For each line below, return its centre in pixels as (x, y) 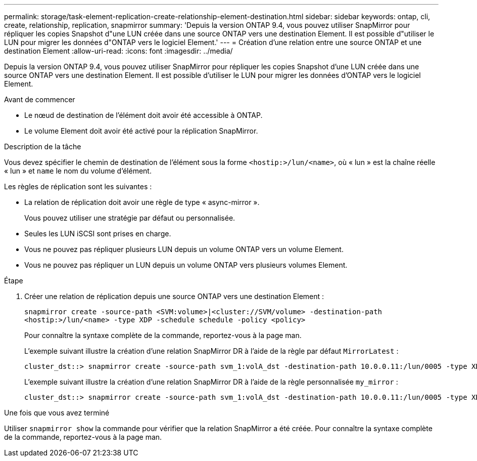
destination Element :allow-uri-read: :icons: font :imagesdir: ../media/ (118, 51)
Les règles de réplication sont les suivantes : (78, 186)
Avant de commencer (40, 99)
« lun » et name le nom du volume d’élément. (78, 171)
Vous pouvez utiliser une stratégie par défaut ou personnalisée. (130, 218)
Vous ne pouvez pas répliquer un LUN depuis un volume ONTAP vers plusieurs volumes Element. (186, 265)
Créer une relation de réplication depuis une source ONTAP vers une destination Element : (174, 296)
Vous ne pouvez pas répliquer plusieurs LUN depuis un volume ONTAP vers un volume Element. (184, 249)
